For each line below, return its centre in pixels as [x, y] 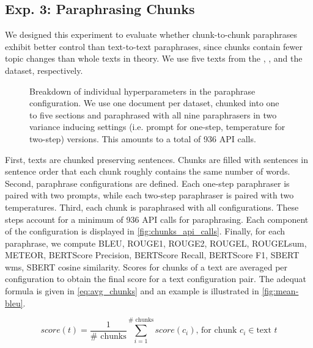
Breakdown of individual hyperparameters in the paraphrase [142, 91]
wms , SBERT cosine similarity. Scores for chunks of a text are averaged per [146, 266]
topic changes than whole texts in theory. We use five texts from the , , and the [154, 58]
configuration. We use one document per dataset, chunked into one [154, 103]
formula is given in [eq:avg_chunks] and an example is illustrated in [132, 291]
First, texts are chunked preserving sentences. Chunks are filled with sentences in [157, 159]
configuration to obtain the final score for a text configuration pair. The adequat [156, 279]
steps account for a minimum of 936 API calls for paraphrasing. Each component [157, 219]
